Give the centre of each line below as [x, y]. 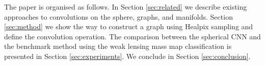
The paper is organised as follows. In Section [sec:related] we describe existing [126, 7]
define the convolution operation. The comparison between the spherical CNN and [132, 36]
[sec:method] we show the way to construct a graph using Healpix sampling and [129, 26]
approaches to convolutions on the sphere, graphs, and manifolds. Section [118, 16]
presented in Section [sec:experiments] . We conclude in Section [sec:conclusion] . [127, 56]
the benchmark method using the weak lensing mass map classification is [118, 46]
